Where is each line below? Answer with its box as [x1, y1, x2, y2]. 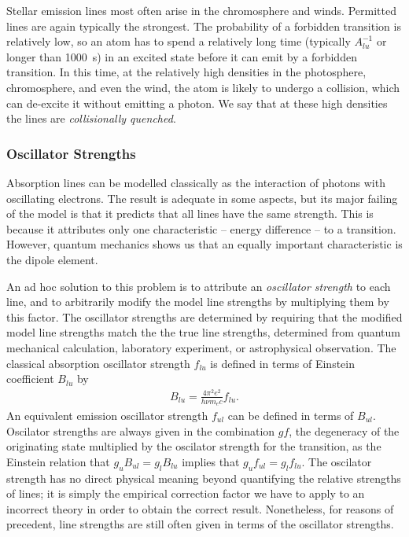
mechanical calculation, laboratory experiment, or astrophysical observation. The [6, 339, 396, 355]
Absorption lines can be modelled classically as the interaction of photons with [6, 174, 385, 190]
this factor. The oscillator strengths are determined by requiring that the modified [6, 308, 403, 325]
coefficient [6, 370, 54, 387]
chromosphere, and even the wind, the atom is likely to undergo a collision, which [6, 79, 400, 95]
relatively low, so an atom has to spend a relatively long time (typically [6, 33, 351, 50]
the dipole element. [6, 251, 98, 267]
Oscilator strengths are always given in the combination [6, 422, 275, 439]
